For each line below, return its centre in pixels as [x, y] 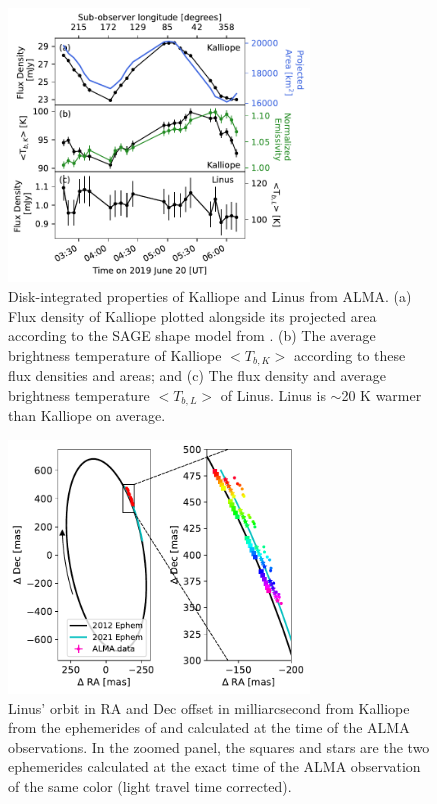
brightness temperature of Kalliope [115, 354]
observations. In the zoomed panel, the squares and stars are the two [219, 746]
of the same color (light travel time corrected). [150, 785]
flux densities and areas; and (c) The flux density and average [197, 375]
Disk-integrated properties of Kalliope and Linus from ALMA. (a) [210, 296]
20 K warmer [381, 394]
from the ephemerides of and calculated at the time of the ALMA [209, 727]
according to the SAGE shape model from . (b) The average [192, 335]
